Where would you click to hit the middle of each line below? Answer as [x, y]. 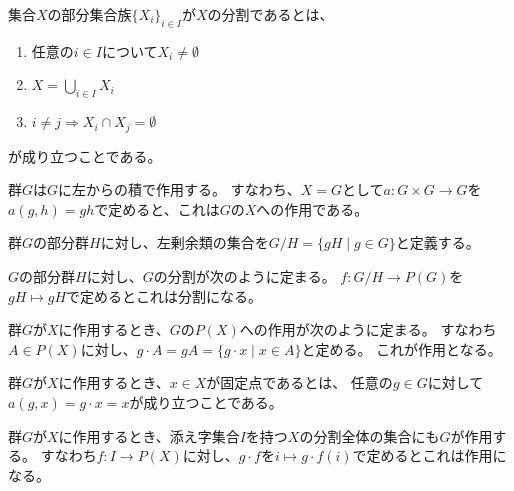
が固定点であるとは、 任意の [299, 382]
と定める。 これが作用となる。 [401, 348]
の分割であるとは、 [270, 14]
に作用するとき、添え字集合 [149, 435]
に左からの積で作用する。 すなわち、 [179, 189]
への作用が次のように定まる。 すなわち [368, 329]
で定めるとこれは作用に [429, 455]
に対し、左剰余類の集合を [184, 242]
